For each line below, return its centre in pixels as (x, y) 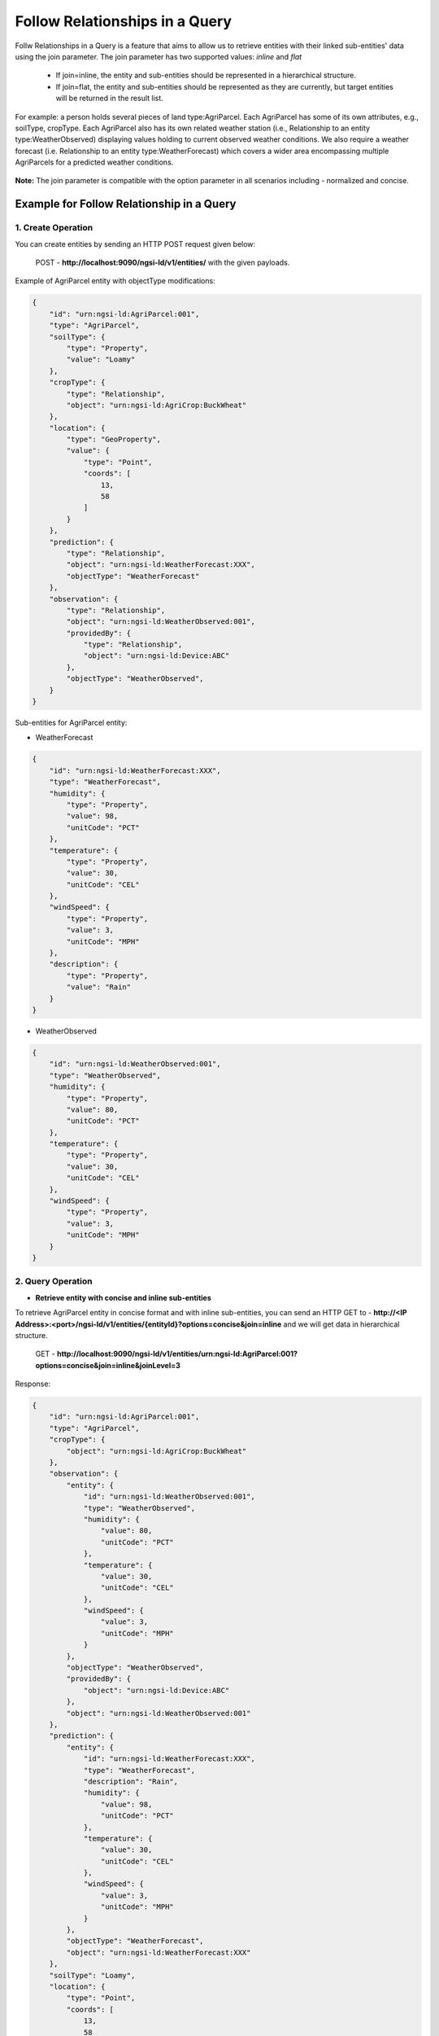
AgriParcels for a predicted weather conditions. (94, 162)
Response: (33, 1384)
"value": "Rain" (99, 987)
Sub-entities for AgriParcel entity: (71, 723)
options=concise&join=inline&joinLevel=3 (108, 1365)
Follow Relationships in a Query (123, 21)
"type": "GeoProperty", (114, 439)
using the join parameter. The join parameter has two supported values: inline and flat (159, 56)
